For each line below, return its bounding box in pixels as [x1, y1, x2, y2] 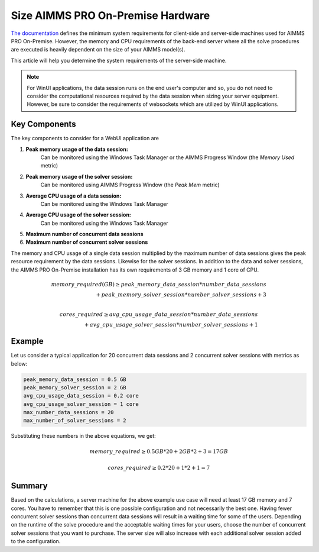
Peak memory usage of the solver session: [25, 173, 133, 180]
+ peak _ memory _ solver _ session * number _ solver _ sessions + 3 [96, 291, 267, 298]
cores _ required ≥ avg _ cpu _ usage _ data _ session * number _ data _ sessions [59, 311, 258, 318]
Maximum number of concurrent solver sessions [25, 238, 148, 246]
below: [11, 360, 28, 367]
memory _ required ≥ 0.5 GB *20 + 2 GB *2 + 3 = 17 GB [89, 448, 229, 455]
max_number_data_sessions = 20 [23, 409, 115, 416]
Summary [11, 481, 48, 491]
